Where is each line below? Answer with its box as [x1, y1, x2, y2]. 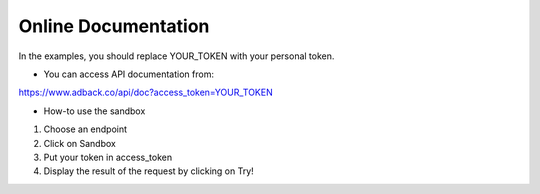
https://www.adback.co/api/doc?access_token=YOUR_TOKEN [18, 86, 274, 99]
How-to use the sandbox [43, 105, 146, 117]
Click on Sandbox [43, 137, 117, 149]
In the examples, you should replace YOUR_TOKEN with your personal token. [18, 50, 335, 62]
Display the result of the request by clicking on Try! [43, 165, 254, 177]
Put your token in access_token [43, 151, 173, 163]
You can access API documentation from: [43, 68, 215, 80]
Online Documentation [18, 15, 210, 37]
